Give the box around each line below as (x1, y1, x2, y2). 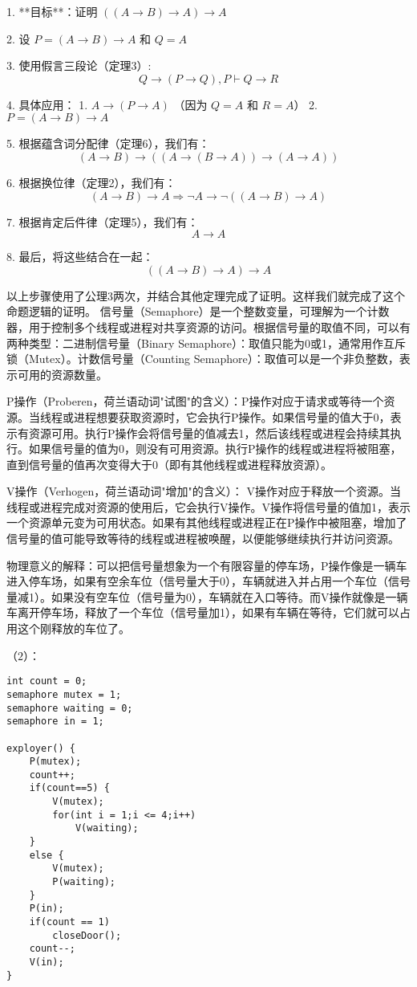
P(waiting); (52, 876, 116, 888)
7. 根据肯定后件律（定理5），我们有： (6, 213, 199, 230)
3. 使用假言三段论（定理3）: (6, 57, 152, 74)
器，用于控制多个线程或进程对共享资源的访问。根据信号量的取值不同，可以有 (6, 318, 411, 335)
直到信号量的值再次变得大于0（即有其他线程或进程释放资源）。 (6, 455, 332, 472)
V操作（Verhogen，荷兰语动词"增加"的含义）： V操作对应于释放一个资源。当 (6, 483, 401, 500)
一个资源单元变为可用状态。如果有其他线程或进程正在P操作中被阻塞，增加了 (6, 514, 407, 531)
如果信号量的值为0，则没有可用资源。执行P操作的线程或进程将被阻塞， (28, 440, 402, 457)
